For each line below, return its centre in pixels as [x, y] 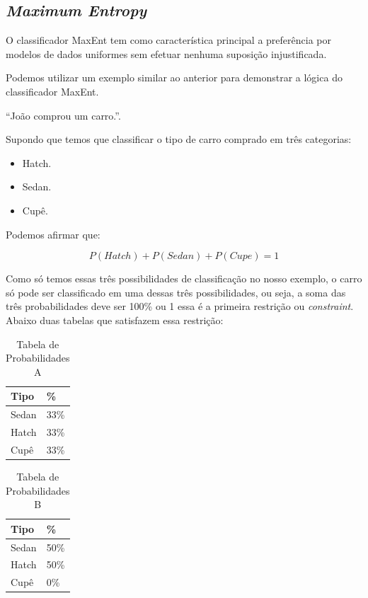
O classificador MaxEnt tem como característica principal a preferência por [168, 40]
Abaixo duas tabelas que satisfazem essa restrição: [115, 320]
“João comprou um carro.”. [63, 115]
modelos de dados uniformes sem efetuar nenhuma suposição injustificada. [166, 53]
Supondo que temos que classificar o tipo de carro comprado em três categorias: [179, 139]
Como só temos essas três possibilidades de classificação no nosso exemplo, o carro [184, 278]
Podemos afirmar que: [53, 234]
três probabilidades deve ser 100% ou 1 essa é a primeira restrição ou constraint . [180, 306]
